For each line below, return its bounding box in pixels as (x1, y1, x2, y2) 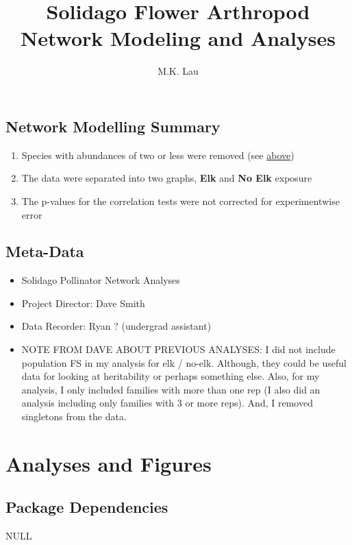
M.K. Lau (158, 64, 199, 78)
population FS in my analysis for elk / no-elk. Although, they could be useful (21, 355, 347, 370)
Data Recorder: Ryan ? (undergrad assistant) (21, 319, 212, 333)
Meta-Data (5, 241, 84, 262)
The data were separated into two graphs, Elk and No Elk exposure (21, 171, 312, 185)
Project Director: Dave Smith (21, 295, 145, 310)
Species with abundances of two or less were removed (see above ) (21, 147, 294, 162)
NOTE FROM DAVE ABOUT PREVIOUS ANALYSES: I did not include (21, 342, 336, 356)
